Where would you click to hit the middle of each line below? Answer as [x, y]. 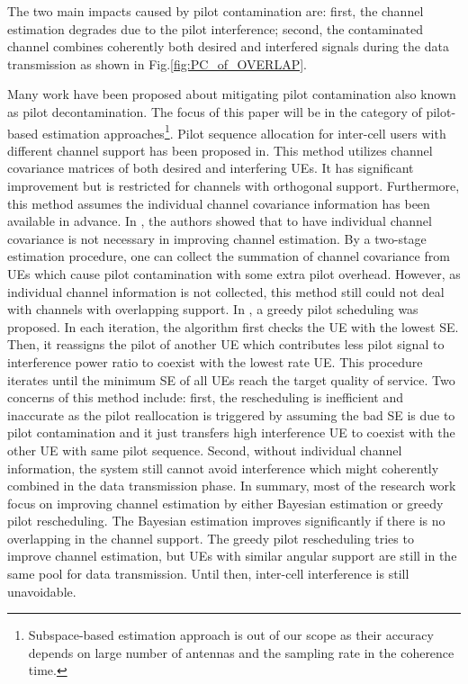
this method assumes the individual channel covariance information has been [219, 203]
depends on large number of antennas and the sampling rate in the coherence [241, 652]
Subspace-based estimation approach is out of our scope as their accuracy [231, 635]
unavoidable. [42, 591]
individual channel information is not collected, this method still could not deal [226, 291]
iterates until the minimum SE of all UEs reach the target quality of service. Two [231, 379]
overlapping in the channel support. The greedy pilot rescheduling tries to [211, 538]
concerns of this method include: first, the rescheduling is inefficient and [205, 397]
